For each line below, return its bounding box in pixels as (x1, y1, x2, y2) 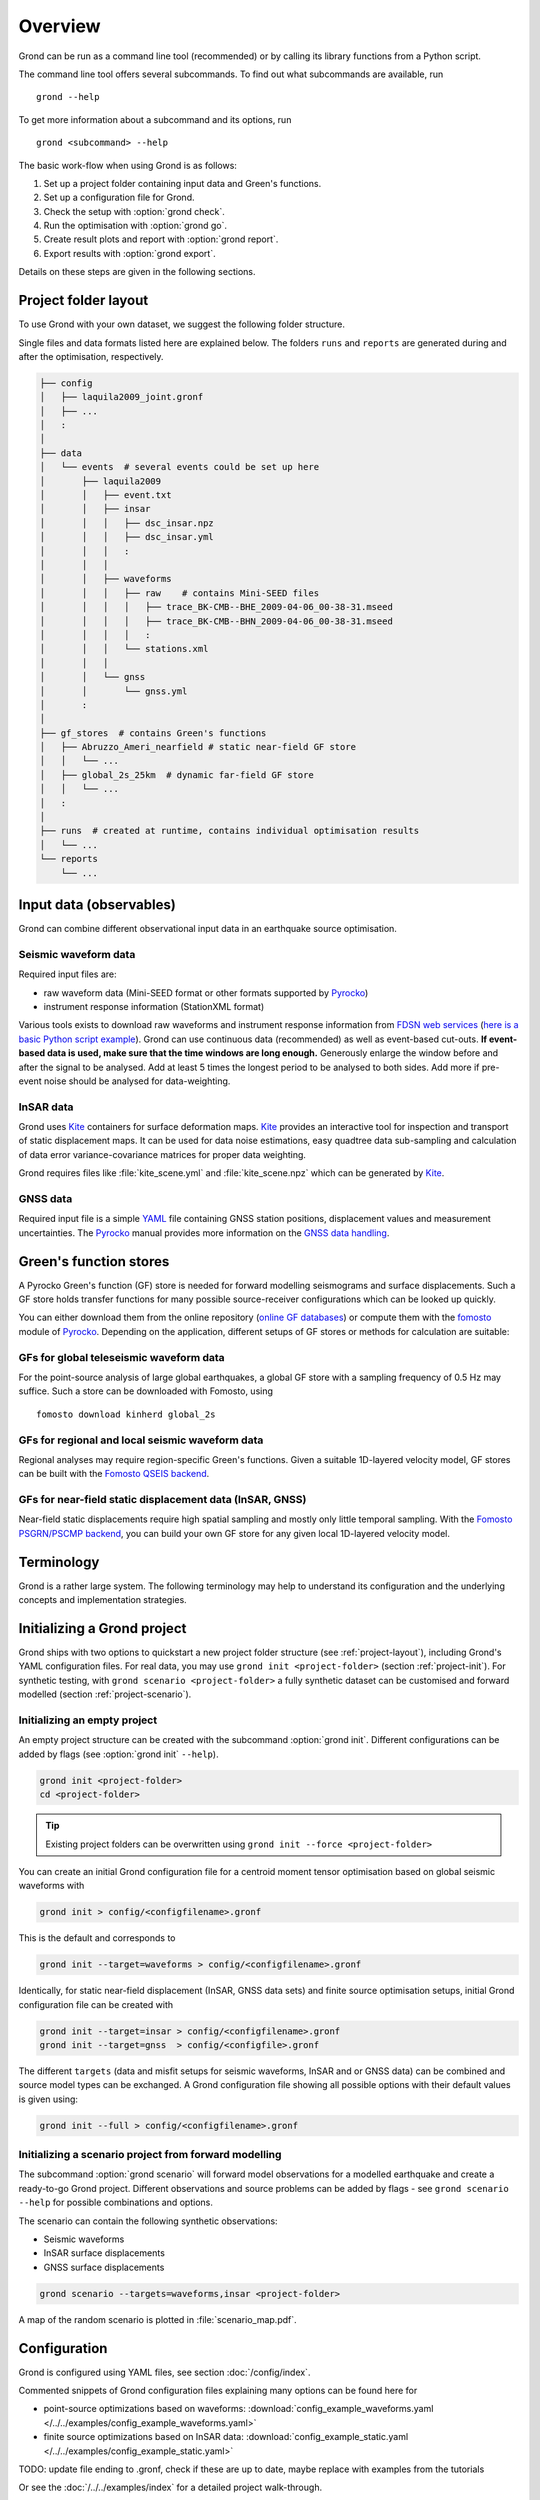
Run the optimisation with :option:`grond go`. (43, 220, 228, 232)
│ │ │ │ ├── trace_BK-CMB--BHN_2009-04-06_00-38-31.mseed (39, 615, 394, 627)
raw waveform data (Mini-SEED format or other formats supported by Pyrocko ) (43, 986, 369, 999)
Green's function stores (18, 1253, 170, 1270)
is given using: (18, 2093, 79, 2105)
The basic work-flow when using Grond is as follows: (18, 159, 237, 171)
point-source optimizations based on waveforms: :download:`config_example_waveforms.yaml (43, 2403, 434, 2415)
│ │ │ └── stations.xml (39, 643, 209, 655)
